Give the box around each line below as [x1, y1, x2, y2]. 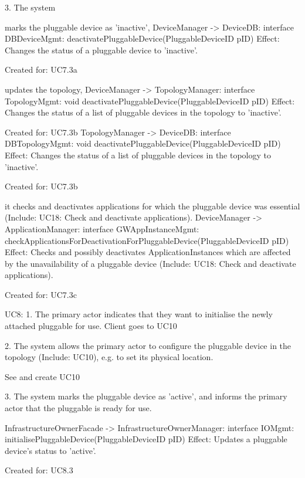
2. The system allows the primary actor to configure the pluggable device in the [5, 339, 292, 351]
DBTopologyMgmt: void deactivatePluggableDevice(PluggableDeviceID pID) [5, 137, 281, 150]
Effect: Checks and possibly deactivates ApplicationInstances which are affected [5, 246, 291, 258]
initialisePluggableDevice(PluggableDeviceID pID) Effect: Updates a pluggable [5, 433, 287, 445]
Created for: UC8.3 [5, 464, 73, 476]
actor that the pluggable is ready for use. [5, 402, 152, 414]
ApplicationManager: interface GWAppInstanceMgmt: [5, 222, 199, 235]
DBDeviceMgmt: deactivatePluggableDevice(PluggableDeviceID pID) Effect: [5, 32, 280, 45]
